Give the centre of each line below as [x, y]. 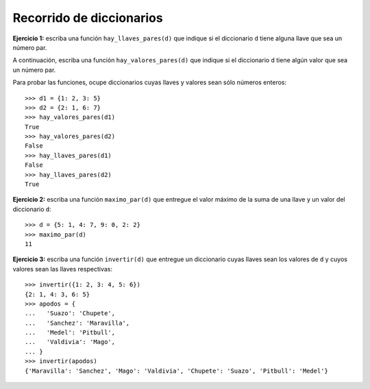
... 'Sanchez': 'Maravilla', [77, 323]
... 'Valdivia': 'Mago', [70, 342]
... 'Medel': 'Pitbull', [70, 333]
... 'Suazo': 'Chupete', [70, 313]
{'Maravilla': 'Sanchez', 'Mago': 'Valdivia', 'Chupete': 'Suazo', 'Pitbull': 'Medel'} [177, 371]
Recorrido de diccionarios [88, 18]
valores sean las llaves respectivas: [63, 269]
